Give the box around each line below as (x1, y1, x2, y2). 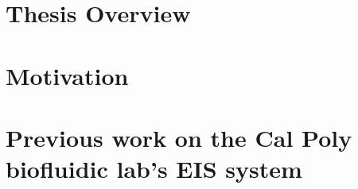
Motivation (6, 59, 129, 91)
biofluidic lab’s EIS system (6, 152, 302, 185)
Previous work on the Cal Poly (6, 121, 352, 153)
